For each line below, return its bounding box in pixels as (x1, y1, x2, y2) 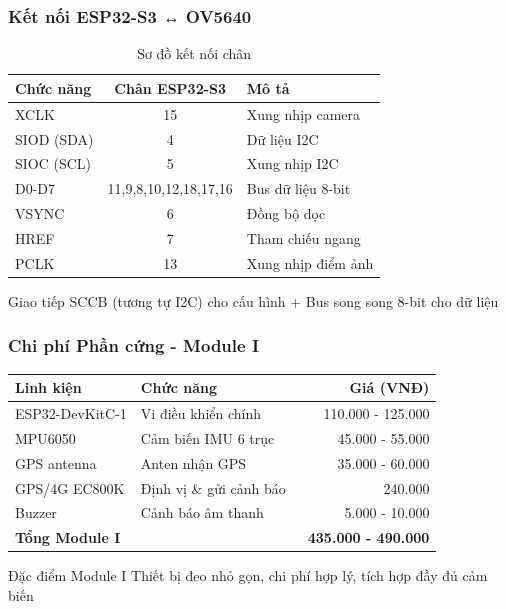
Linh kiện (15, 377, 82, 398)
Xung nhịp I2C (246, 153, 339, 174)
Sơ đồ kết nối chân (137, 43, 252, 64)
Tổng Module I (15, 527, 121, 548)
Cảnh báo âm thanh (140, 502, 264, 523)
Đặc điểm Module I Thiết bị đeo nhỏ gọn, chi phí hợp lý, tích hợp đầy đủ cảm (8, 565, 488, 586)
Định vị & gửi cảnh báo (140, 477, 286, 498)
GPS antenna (15, 452, 97, 473)
